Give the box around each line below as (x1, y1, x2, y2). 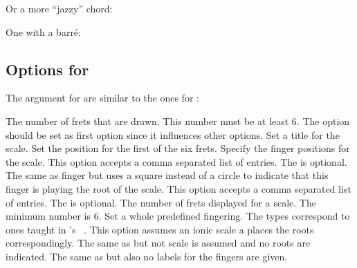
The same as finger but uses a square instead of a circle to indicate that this (6, 168, 329, 182)
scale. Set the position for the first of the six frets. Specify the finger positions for (6, 141, 350, 155)
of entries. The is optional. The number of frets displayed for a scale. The (6, 195, 316, 209)
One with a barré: (6, 24, 81, 39)
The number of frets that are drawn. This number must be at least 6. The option (6, 113, 350, 128)
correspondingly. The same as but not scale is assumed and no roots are (6, 236, 311, 250)
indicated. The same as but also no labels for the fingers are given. (6, 249, 288, 263)
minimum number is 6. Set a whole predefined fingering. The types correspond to (6, 209, 350, 223)
